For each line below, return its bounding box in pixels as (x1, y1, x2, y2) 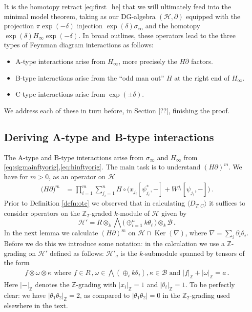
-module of (118, 208, 150, 218)
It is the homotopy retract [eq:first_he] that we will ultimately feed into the (4, 1, 231, 11)
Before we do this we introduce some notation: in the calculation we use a (4, 238, 225, 249)
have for (4, 171, 28, 181)
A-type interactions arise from (15, 56, 105, 66)
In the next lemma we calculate (4, 228, 98, 238)
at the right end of (174, 72, 230, 83)
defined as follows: (50, 248, 104, 258)
